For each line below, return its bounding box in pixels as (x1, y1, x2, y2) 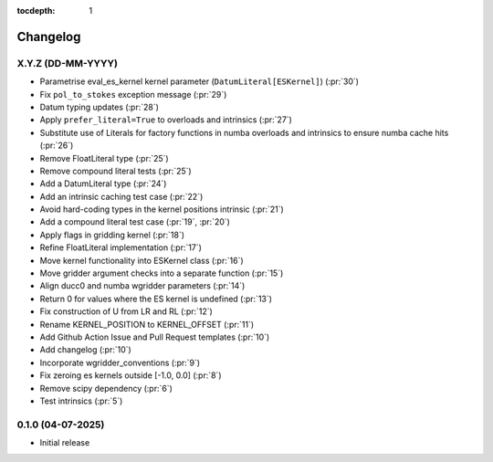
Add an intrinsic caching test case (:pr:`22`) (39, 191, 204, 202)
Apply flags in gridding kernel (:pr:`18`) (39, 229, 185, 240)
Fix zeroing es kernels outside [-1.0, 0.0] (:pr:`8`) (39, 370, 222, 381)
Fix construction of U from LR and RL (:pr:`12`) (39, 306, 214, 317)
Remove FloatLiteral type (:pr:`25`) (39, 152, 169, 163)
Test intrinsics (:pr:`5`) (39, 395, 123, 406)
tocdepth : (16, 5, 56, 16)
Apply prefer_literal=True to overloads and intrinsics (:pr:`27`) (39, 114, 292, 125)
